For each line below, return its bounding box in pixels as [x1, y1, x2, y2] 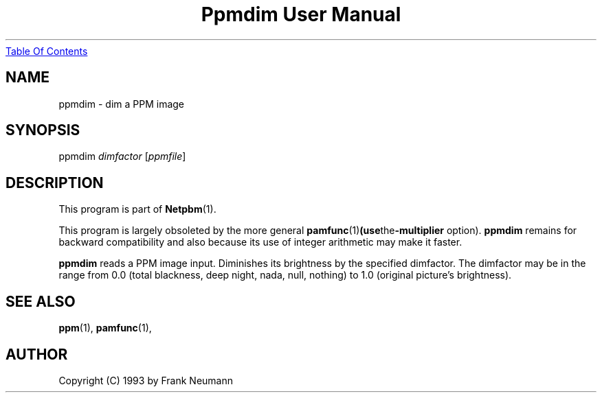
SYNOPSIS [5, 121, 80, 139]
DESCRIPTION [5, 174, 104, 191]
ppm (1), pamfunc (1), [58, 322, 152, 334]
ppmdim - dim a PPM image [58, 97, 185, 110]
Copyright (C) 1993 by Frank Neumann [58, 374, 234, 386]
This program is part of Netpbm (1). [58, 203, 216, 215]
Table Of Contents [5, 45, 88, 57]
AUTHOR [5, 345, 68, 363]
